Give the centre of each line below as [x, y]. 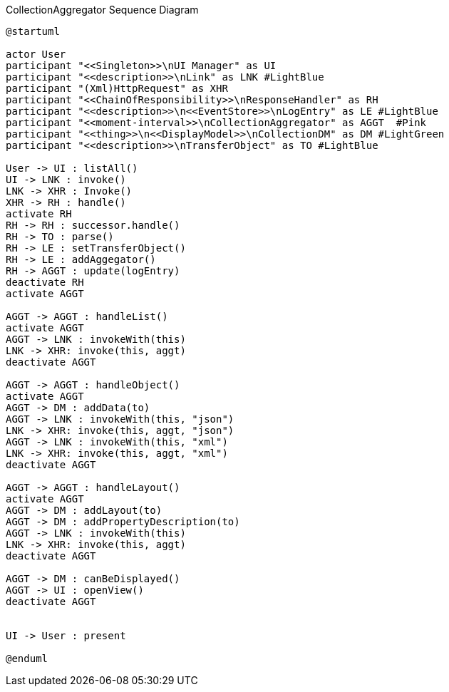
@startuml [33, 31]
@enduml [27, 659]
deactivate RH [45, 282]
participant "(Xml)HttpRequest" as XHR [117, 88]
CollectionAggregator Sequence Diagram [102, 10]
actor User [36, 54]
